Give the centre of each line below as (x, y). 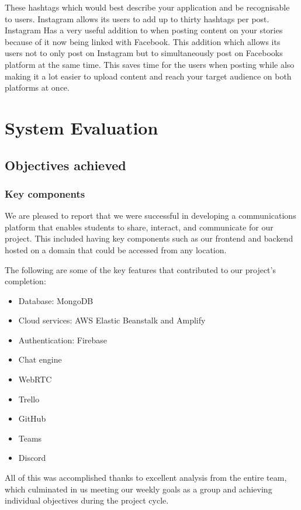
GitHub (32, 418)
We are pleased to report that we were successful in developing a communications (150, 216)
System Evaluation (82, 127)
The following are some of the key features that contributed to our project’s (140, 269)
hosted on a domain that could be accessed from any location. (116, 249)
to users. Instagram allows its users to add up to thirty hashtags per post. (137, 18)
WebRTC (35, 379)
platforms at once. (37, 87)
